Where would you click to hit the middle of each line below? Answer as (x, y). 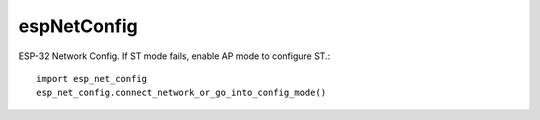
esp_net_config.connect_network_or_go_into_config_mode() (181, 93)
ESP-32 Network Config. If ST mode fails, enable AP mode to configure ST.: (174, 56)
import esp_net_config (92, 78)
